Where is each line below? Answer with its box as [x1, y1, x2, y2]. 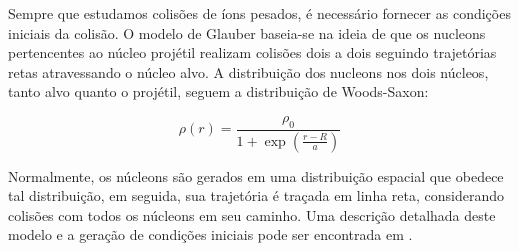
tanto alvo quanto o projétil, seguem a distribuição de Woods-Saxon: [8, 81, 429, 102]
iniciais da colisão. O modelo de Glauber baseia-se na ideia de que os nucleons [8, 22, 486, 43]
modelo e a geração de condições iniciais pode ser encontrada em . [8, 224, 413, 245]
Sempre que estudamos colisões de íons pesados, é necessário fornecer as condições [8, 3, 511, 23]
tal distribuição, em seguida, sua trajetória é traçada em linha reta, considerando [8, 185, 505, 206]
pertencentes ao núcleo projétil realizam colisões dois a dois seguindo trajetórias [8, 42, 497, 63]
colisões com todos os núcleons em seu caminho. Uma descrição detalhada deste [8, 204, 496, 225]
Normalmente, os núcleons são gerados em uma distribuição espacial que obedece [8, 165, 504, 186]
